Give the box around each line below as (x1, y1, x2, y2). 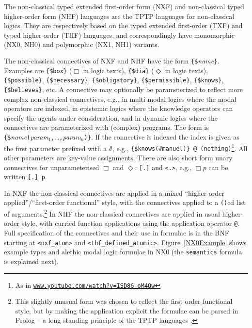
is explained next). (4, 256, 59, 266)
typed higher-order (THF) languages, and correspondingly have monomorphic (4, 30, 235, 40)
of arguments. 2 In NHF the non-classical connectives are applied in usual (4, 207, 220, 219)
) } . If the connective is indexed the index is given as (84, 131, 239, 141)
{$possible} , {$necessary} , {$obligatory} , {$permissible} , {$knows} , (4, 75, 224, 85)
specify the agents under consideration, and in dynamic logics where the (4, 112, 218, 123)
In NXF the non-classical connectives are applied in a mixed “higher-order (4, 187, 224, 198)
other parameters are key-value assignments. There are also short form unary (4, 152, 233, 162)
